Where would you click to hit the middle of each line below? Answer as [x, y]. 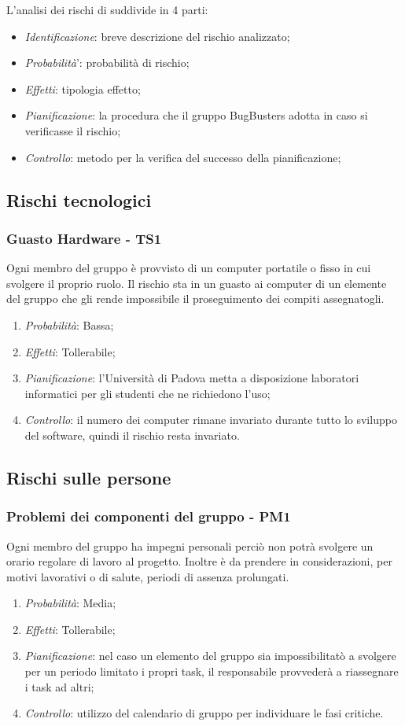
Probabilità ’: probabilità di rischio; [107, 63]
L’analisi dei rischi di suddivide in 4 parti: [107, 9]
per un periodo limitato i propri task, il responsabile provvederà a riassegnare [212, 671]
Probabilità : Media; [70, 603]
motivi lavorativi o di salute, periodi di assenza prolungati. [148, 576]
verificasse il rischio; [73, 130]
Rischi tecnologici [79, 199]
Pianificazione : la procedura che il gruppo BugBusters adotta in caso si [196, 115]
